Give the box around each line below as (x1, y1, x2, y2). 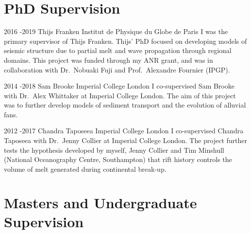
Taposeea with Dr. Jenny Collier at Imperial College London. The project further (4, 135, 248, 145)
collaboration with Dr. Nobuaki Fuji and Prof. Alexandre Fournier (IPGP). (4, 64, 230, 74)
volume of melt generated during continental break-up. (4, 163, 167, 174)
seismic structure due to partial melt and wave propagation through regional (4, 45, 232, 55)
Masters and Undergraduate (4, 192, 197, 212)
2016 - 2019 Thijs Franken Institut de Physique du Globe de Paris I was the (4, 26, 228, 36)
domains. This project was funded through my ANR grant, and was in (4, 54, 213, 65)
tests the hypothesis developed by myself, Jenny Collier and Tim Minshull (4, 144, 224, 155)
